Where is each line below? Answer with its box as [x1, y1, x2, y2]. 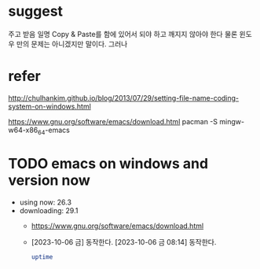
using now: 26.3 [19, 197, 72, 207]
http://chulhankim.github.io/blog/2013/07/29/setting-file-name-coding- [8, 93, 240, 102]
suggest [8, 2, 64, 20]
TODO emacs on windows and [8, 154, 209, 172]
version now [8, 171, 90, 189]
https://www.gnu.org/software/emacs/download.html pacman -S [8, 116, 218, 126]
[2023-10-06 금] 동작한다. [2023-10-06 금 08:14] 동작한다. [31, 237, 217, 246]
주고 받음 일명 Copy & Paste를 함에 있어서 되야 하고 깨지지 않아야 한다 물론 [8, 29, 238, 39]
